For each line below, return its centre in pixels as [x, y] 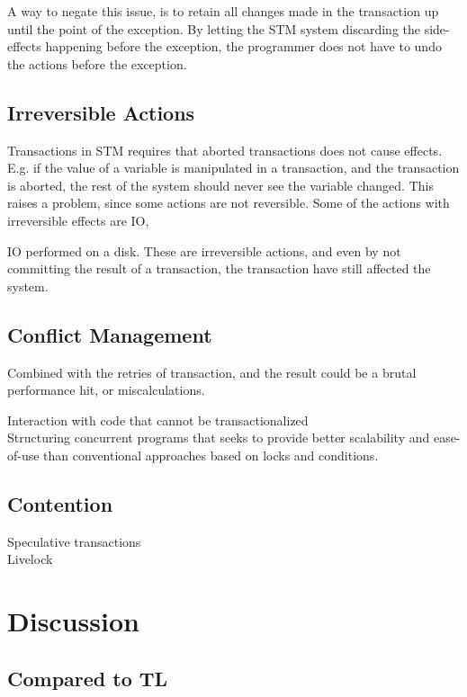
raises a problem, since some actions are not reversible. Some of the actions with [229, 203]
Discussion [73, 621]
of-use [23, 455]
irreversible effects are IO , [78, 220]
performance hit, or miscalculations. [106, 390]
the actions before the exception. [97, 63]
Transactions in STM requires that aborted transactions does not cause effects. [225, 150]
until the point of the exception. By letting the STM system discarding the [214, 28]
